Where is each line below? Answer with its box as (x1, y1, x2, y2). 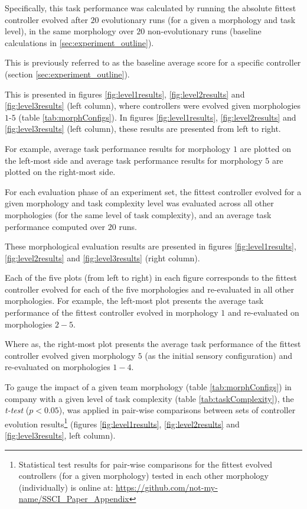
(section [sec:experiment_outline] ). (5, 67, 130, 80)
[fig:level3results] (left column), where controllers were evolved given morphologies (5, 99, 301, 112)
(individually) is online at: (18, 481, 113, 493)
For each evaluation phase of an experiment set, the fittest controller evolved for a (5, 185, 302, 197)
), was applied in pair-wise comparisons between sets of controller (58, 404, 296, 416)
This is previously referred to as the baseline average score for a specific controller (5, 56, 301, 69)
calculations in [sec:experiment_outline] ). (5, 36, 154, 48)
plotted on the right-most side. (5, 166, 116, 178)
